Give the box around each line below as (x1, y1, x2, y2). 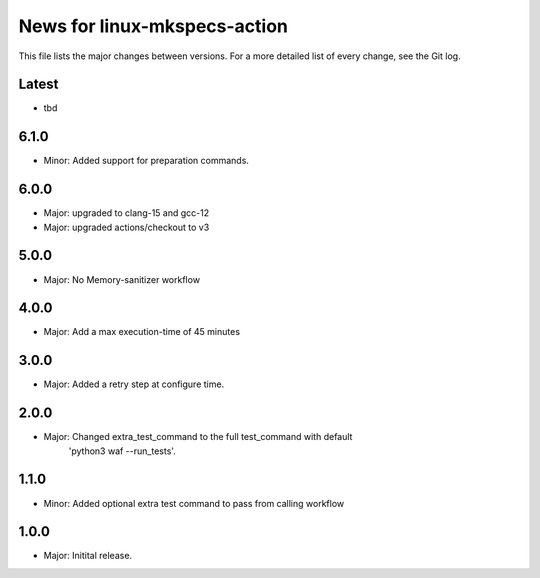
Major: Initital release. (43, 550, 133, 562)
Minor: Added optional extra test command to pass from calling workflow (43, 497, 345, 509)
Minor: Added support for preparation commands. (43, 155, 250, 167)
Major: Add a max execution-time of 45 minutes (43, 326, 240, 338)
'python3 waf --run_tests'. (68, 445, 177, 457)
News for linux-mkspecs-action (18, 15, 289, 37)
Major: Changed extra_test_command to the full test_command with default (43, 431, 353, 443)
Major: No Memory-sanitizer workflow (43, 273, 200, 285)
